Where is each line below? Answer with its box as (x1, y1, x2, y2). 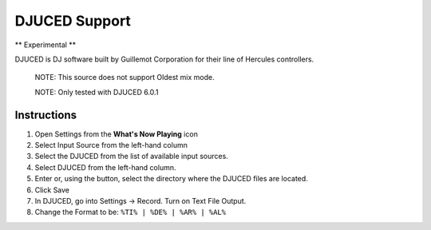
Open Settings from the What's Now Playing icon (34, 129, 199, 139)
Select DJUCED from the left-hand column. (34, 162, 176, 172)
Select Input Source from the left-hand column (34, 141, 188, 150)
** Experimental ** (14, 40, 77, 50)
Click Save (34, 184, 70, 195)
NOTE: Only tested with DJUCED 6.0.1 (34, 87, 159, 97)
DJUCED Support (14, 12, 132, 30)
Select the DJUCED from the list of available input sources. (34, 152, 229, 161)
